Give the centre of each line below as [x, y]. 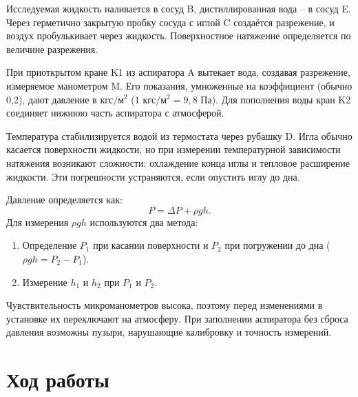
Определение [50, 245]
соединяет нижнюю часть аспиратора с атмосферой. [115, 113]
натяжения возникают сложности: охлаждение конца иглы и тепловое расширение [178, 162]
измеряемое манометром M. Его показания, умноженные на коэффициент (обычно [179, 85]
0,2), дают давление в [52, 99]
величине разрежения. [52, 49]
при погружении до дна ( [277, 245]
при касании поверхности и [151, 245]
